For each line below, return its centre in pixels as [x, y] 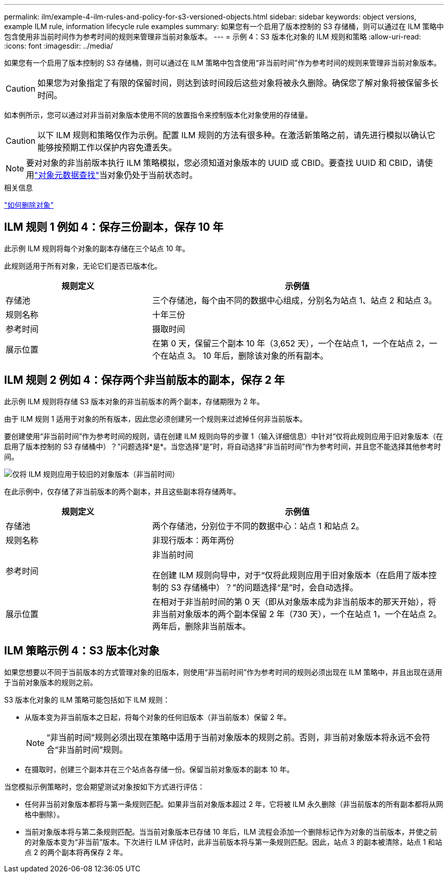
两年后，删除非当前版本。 [201, 626]
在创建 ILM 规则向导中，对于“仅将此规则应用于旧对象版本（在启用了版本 [290, 575]
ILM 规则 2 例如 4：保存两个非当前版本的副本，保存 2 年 [144, 380]
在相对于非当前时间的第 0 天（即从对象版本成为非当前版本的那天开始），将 [294, 601]
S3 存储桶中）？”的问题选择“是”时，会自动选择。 [264, 587]
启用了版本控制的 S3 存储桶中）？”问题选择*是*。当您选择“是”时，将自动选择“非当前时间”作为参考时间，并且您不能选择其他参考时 [223, 446]
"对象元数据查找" [67, 175]
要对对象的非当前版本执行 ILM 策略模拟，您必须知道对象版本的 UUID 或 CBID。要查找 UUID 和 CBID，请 [226, 163]
